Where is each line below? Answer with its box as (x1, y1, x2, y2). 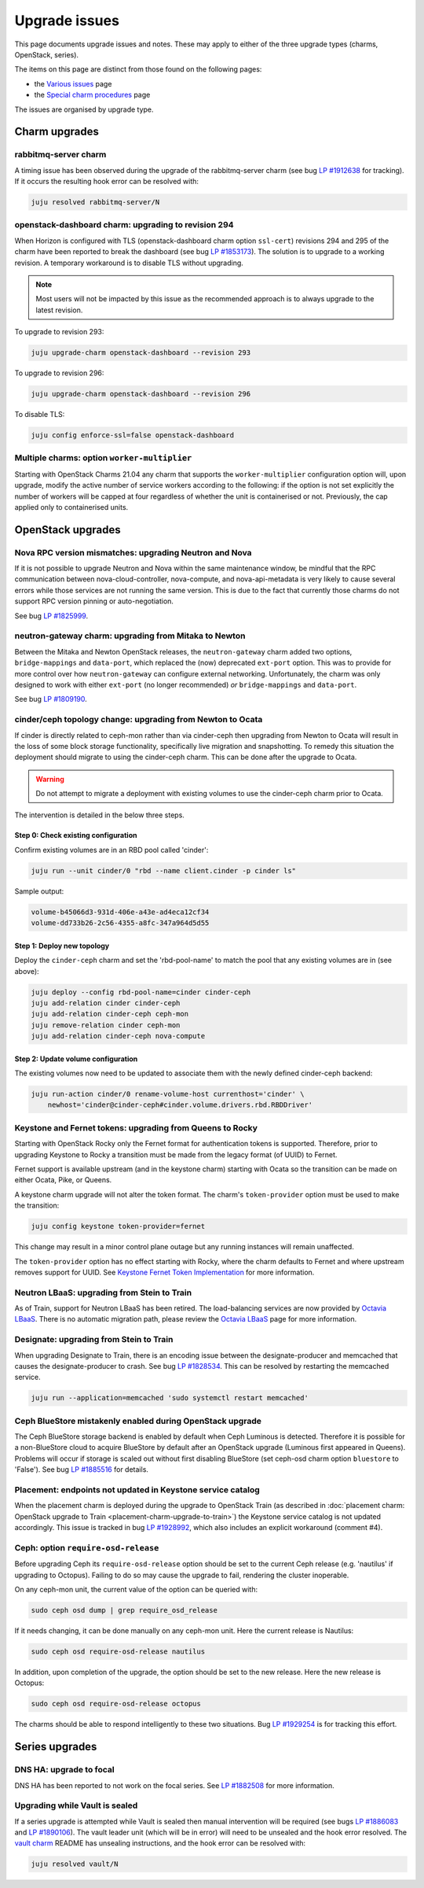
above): (14, 966, 39, 975)
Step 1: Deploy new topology (14, 941, 110, 950)
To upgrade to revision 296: (14, 368, 104, 378)
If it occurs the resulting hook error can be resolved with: (14, 177, 199, 186)
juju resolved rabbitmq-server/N (31, 197, 160, 207)
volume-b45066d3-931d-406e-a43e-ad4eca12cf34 (31, 907, 210, 916)
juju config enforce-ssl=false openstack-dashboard (31, 431, 235, 440)
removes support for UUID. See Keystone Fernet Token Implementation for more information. (14, 1267, 315, 1277)
